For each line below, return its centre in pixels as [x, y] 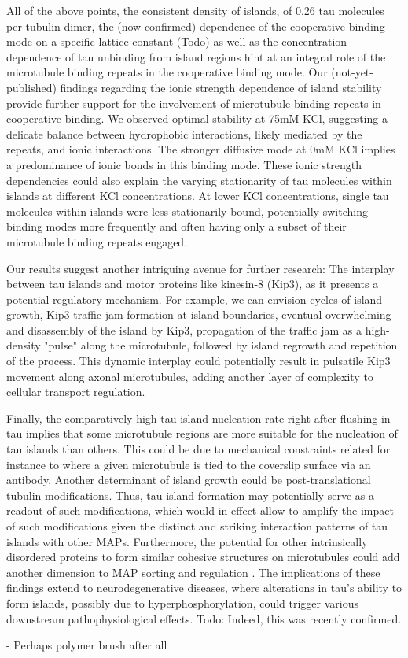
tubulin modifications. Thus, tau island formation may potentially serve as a [190, 495]
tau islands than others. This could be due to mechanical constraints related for [198, 449]
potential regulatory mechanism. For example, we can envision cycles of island [195, 299]
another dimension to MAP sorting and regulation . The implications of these [193, 572]
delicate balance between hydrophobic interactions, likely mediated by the [184, 133]
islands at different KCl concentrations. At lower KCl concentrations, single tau [198, 196]
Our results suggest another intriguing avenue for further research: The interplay [200, 268]
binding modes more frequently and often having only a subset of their [176, 226]
